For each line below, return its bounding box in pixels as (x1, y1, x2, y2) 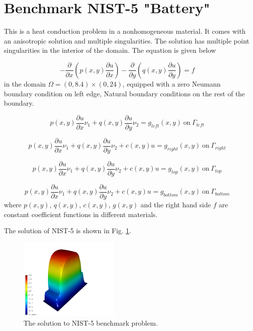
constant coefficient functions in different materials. (4, 209, 158, 219)
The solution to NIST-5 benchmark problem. (23, 318, 158, 328)
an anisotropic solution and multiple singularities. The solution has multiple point (4, 35, 250, 45)
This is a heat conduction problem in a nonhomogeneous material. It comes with (4, 26, 246, 36)
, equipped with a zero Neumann (122, 78, 221, 88)
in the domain (4, 78, 46, 88)
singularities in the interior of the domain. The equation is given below (4, 45, 216, 55)
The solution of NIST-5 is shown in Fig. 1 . (4, 225, 131, 236)
